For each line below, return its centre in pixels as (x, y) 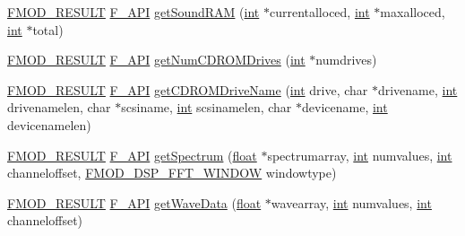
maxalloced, (413, 12)
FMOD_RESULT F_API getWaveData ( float (134, 202)
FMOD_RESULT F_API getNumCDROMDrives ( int (156, 60)
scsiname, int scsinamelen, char (207, 107)
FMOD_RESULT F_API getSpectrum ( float (132, 155)
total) (48, 29)
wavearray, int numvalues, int (351, 202)
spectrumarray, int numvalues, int (360, 155)
